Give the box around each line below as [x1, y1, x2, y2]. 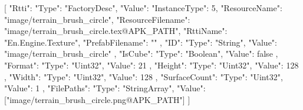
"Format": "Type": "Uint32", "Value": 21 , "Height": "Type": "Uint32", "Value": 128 [4, 59, 299, 71]
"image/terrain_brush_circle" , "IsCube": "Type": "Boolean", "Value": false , [4, 47, 278, 60]
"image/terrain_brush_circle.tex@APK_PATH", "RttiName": [4, 25, 228, 37]
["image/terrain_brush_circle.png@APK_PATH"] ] [4, 93, 190, 105]
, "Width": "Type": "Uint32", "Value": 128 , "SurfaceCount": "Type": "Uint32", [4, 70, 283, 82]
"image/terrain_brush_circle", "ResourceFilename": [4, 13, 190, 25]
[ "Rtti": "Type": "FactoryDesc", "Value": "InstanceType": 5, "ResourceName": [4, 2, 282, 13]
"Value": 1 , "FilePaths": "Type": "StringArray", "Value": [4, 82, 206, 94]
